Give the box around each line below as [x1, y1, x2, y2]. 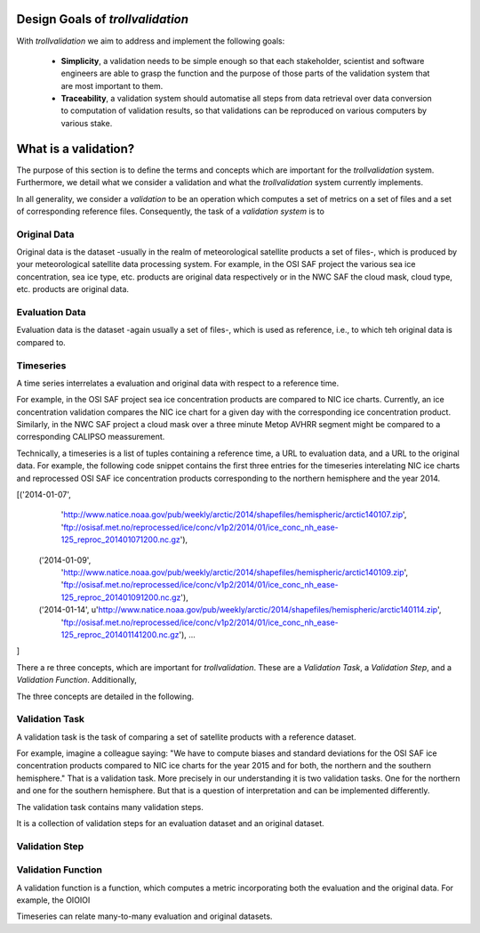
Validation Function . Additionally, [16, 675, 137, 686]
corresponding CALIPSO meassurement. [16, 432, 165, 442]
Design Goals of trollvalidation [16, 12, 189, 27]
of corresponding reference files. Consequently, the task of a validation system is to [16, 206, 324, 216]
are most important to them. [60, 80, 164, 91]
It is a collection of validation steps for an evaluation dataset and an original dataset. [16, 818, 324, 828]
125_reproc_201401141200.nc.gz [60, 629, 180, 640]
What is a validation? [16, 141, 135, 156]
